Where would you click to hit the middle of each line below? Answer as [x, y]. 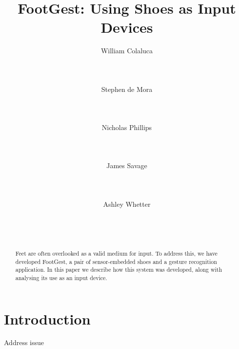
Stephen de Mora [127, 89]
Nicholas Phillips [127, 127]
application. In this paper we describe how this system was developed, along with [119, 270]
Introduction [47, 318]
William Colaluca [127, 51]
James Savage [127, 165]
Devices [127, 27]
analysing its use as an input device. [61, 277]
